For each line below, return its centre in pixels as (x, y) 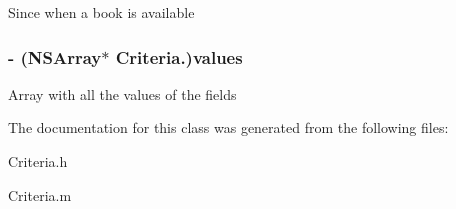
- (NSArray (55, 56)
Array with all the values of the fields (122, 93)
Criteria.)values (179, 56)
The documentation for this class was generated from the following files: (228, 127)
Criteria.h (38, 161)
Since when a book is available (101, 12)
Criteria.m (40, 194)
